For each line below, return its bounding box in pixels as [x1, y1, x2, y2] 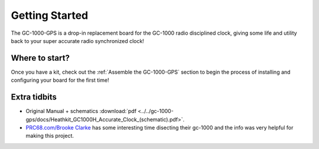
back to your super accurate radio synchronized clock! [11, 37, 144, 44]
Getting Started [11, 9, 89, 22]
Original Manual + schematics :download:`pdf [25, 108, 137, 115]
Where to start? [11, 53, 70, 63]
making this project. [25, 133, 74, 140]
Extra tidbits [11, 92, 57, 102]
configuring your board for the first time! [11, 77, 109, 84]
